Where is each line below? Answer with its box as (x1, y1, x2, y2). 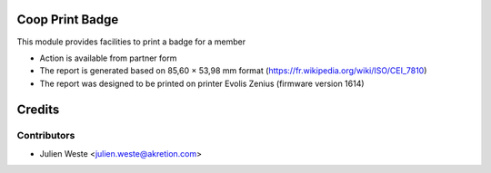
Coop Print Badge (16, 12, 119, 27)
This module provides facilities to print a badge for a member (16, 36, 245, 47)
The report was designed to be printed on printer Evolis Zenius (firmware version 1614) (39, 78, 365, 89)
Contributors (16, 130, 75, 142)
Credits (16, 101, 60, 117)
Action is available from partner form (39, 53, 177, 63)
